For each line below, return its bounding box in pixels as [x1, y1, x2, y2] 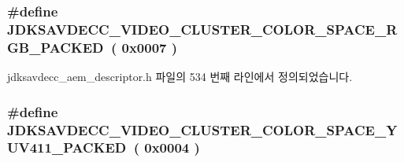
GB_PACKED [7, 37, 104, 57]
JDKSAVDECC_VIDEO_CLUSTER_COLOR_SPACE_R [7, 19, 398, 39]
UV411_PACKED [7, 138, 127, 157]
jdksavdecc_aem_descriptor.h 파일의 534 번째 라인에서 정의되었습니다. [7, 68, 353, 85]
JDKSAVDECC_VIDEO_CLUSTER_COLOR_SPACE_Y [7, 120, 398, 139]
